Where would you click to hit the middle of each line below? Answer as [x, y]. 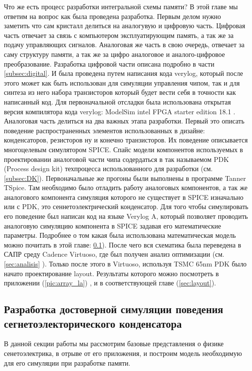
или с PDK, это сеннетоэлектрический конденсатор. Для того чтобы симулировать [126, 206]
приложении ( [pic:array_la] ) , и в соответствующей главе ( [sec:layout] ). [110, 283]
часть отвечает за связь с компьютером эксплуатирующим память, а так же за [119, 35]
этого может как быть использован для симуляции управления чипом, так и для [122, 82]
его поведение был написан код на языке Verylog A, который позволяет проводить [126, 216]
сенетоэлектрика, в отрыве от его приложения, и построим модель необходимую [123, 353]
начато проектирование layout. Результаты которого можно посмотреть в [111, 273]
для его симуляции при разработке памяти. [67, 362]
